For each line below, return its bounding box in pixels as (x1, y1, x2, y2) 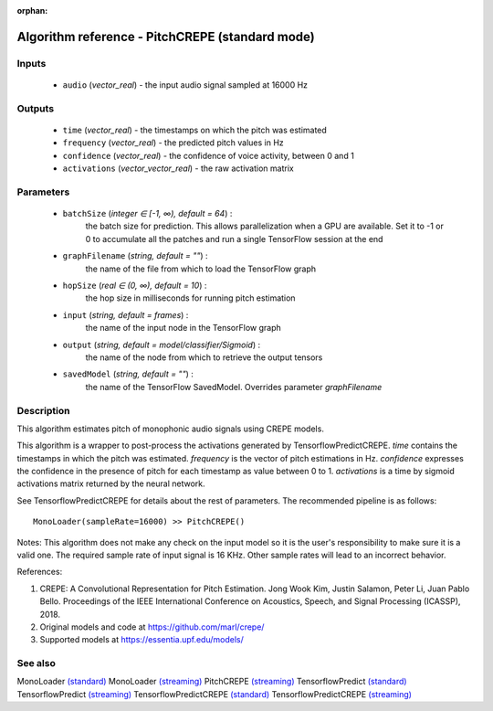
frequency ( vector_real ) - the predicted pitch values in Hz (62, 137, 285, 148)
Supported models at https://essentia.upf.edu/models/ (39, 634, 244, 645)
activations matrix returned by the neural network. (16, 478, 205, 489)
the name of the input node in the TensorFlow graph (85, 323, 282, 334)
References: (16, 567, 63, 578)
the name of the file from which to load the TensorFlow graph (85, 263, 317, 274)
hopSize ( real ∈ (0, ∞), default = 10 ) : (62, 280, 207, 291)
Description (16, 404, 70, 417)
